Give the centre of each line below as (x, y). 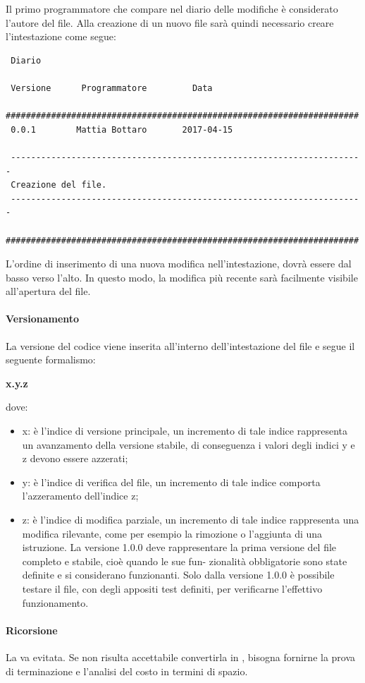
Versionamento (43, 319)
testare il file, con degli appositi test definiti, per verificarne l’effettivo (172, 588)
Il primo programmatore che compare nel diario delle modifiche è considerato (172, 8)
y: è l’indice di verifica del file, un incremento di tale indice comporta (171, 482)
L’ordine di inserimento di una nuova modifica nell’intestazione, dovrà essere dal (179, 264)
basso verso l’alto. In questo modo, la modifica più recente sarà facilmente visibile (182, 277)
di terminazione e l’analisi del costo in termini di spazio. (127, 671)
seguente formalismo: (51, 359)
